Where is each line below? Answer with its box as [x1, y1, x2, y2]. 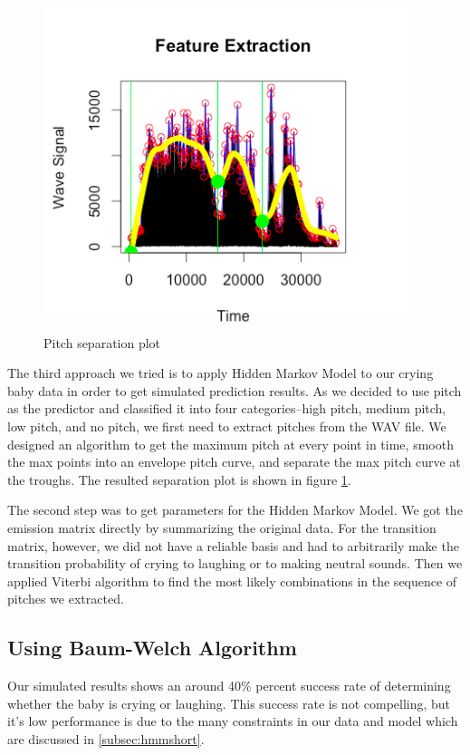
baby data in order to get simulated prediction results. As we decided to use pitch [7, 381, 462, 400]
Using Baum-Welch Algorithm [7, 634, 297, 662]
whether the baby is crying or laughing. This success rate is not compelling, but [7, 693, 451, 712]
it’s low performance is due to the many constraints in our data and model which [7, 711, 458, 731]
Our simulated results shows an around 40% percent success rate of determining [7, 676, 451, 695]
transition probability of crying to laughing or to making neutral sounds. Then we [7, 554, 463, 573]
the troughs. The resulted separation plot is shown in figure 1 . [7, 469, 351, 489]
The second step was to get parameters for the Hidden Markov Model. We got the [7, 500, 463, 519]
